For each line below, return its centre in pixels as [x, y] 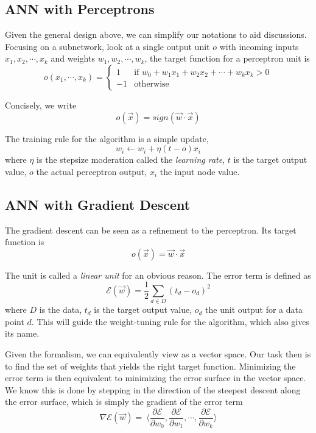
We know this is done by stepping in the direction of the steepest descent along [153, 389]
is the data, [61, 310]
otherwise [152, 84]
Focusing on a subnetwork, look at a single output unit [107, 46]
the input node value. [200, 171]
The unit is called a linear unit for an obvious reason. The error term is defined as [158, 275]
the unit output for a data [254, 310]
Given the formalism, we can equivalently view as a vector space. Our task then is [158, 353]
